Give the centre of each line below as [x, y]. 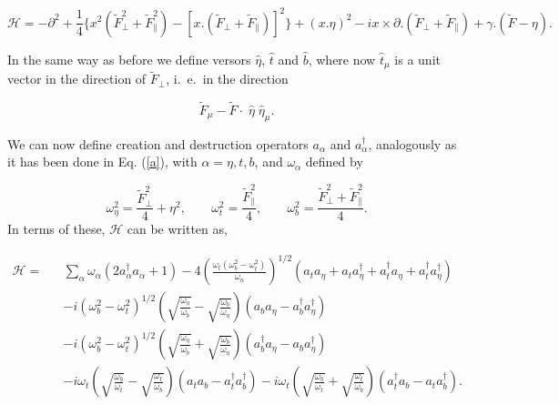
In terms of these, [56, 229]
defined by [334, 162]
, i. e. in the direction [227, 79]
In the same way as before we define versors [129, 59]
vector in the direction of [77, 79]
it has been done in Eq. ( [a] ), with [102, 162]
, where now [342, 59]
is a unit [417, 59]
